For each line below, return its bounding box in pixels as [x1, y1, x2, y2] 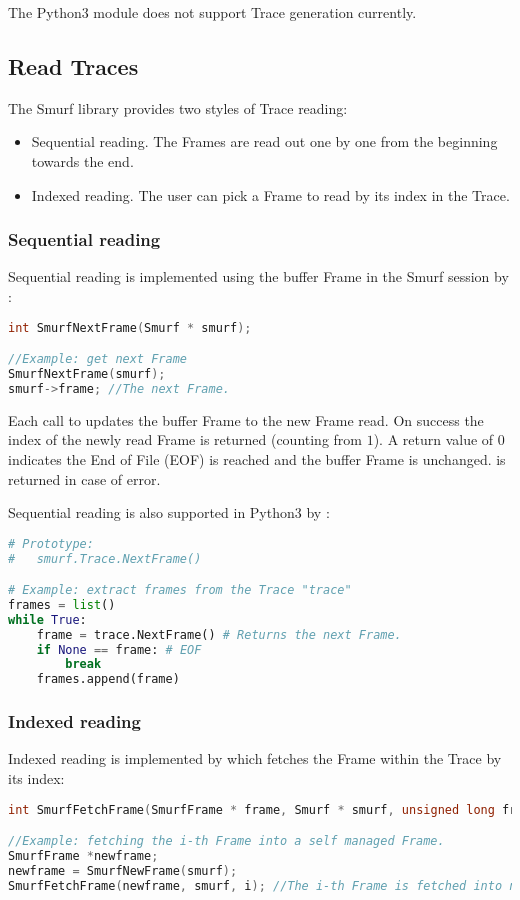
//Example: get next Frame [8, 352, 187, 367]
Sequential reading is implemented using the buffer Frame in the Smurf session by [8, 266, 509, 287]
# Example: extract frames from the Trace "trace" [8, 583, 352, 598]
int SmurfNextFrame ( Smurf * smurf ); [8, 320, 252, 335]
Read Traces [8, 50, 139, 81]
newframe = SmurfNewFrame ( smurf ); [8, 863, 238, 878]
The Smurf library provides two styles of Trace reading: [8, 97, 348, 118]
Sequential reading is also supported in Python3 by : [8, 502, 330, 523]
